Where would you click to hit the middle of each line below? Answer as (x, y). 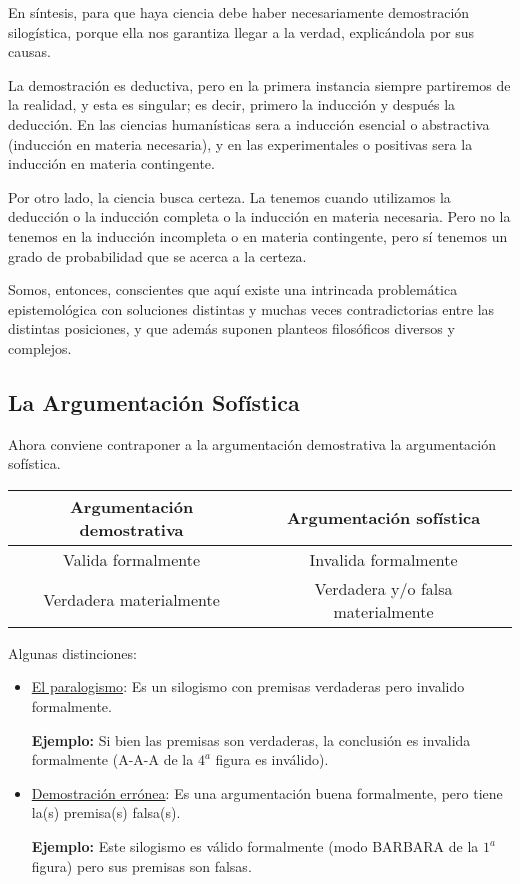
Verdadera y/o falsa (383, 588)
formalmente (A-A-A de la (112, 759)
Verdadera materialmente (131, 600)
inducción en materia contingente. (111, 163)
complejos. (40, 347)
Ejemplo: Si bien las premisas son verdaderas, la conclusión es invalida (251, 739)
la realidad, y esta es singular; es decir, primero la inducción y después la (232, 104)
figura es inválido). (272, 759)
